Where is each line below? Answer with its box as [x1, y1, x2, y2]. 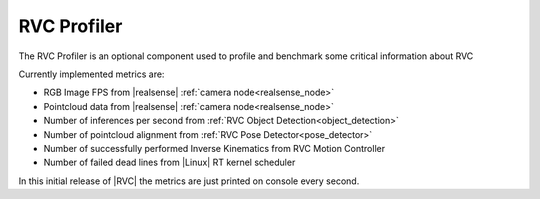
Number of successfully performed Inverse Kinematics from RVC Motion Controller [43, 142, 385, 154]
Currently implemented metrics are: [18, 68, 165, 80]
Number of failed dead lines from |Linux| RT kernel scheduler [43, 156, 296, 169]
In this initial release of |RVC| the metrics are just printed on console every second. [18, 175, 360, 187]
